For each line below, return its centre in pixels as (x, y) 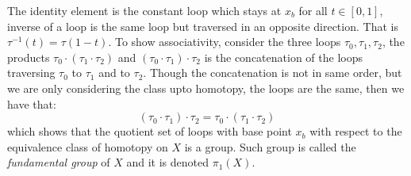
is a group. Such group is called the (270, 146)
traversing (31, 73)
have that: (32, 103)
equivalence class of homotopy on (88, 146)
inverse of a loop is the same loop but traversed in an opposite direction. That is (203, 26)
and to (114, 73)
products (29, 57)
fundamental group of (59, 162)
